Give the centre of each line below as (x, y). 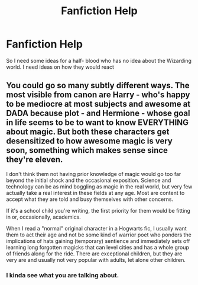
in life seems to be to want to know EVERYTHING (98, 123)
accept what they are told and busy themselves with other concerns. (90, 199)
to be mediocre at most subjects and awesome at (98, 104)
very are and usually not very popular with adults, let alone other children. (96, 260)
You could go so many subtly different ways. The (98, 86)
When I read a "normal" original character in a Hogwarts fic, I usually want (97, 228)
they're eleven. (35, 160)
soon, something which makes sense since (87, 150)
